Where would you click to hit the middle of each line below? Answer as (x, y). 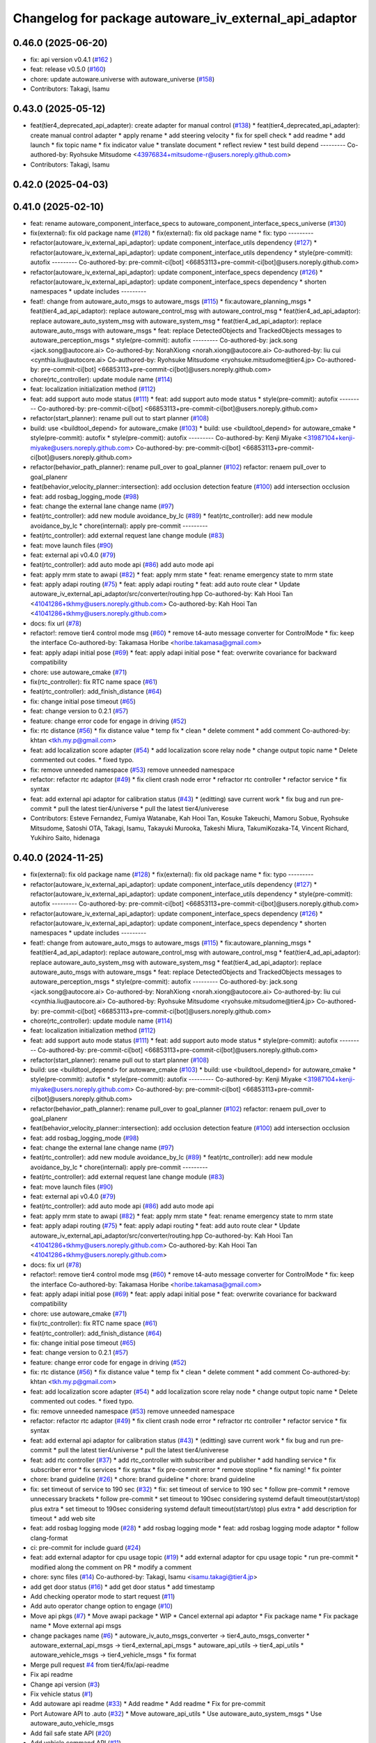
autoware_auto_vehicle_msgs (72, 1723)
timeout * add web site (63, 1518)
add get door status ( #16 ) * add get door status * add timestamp (123, 1587)
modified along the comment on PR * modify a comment (111, 1567)
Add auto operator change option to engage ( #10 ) (102, 1606)
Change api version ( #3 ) (65, 1684)
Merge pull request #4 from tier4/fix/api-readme (100, 1665)
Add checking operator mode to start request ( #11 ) (103, 1597)
